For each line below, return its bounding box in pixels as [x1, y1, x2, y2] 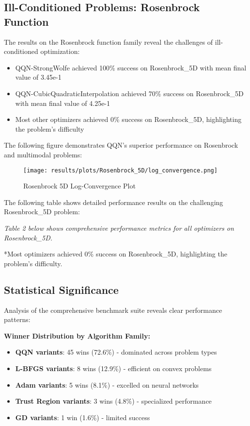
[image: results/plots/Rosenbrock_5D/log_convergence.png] [23, 167, 218, 174]
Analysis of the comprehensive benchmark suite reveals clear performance [4, 305, 222, 315]
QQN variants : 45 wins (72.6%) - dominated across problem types [15, 347, 217, 357]
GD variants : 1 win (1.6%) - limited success [15, 412, 150, 422]
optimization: [40, 46, 80, 56]
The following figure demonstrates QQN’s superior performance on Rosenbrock [4, 140, 238, 150]
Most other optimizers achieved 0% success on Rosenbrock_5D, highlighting [15, 114, 242, 124]
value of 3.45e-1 [15, 72, 62, 82]
